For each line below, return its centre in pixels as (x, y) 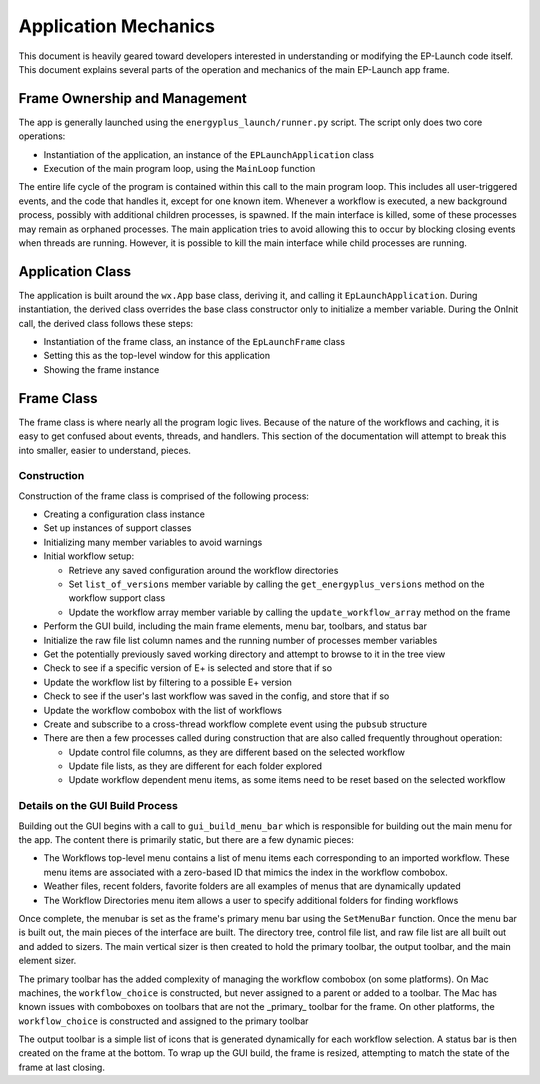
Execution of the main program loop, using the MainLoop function (179, 169)
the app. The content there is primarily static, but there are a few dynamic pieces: (186, 839)
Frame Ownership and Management (132, 98)
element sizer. (47, 961)
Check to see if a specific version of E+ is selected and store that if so (188, 668)
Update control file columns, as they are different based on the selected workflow (236, 752)
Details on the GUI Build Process (98, 806)
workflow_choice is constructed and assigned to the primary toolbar (163, 1021)
